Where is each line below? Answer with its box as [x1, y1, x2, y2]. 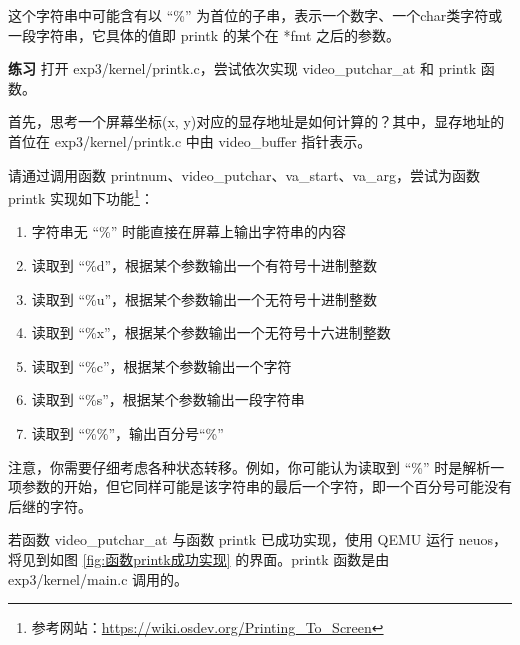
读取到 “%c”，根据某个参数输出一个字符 [31, 355, 292, 376]
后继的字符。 [8, 495, 92, 516]
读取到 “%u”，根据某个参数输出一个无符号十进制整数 [31, 288, 378, 309]
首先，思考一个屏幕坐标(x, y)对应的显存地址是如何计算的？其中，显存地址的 [8, 111, 505, 132]
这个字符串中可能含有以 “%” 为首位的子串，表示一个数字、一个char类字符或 [8, 5, 503, 25]
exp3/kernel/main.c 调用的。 [8, 568, 189, 589]
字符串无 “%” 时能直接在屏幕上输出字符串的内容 [31, 221, 346, 242]
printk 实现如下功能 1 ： [8, 185, 154, 208]
